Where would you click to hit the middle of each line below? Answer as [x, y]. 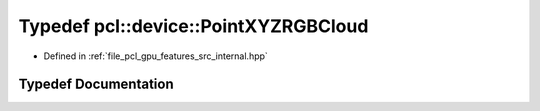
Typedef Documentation [96, 84]
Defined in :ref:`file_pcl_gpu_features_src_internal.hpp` [156, 56]
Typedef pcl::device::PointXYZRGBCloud [193, 26]
